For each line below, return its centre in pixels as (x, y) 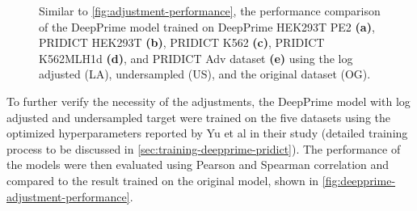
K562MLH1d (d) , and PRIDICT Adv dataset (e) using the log (196, 58)
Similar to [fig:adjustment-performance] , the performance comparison (210, 11)
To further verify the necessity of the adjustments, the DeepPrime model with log (208, 101)
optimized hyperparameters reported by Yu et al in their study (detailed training (207, 133)
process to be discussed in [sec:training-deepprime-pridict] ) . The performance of (204, 148)
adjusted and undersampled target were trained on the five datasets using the (198, 117)
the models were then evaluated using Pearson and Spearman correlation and (198, 165)
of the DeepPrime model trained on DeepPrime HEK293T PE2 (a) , (207, 26)
